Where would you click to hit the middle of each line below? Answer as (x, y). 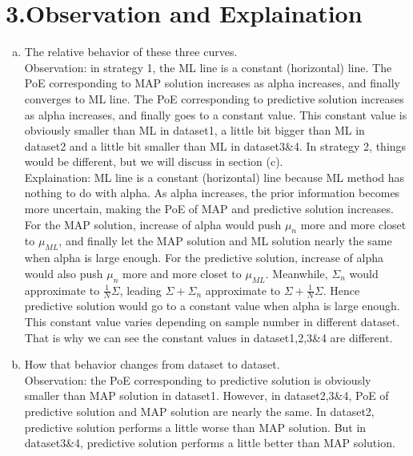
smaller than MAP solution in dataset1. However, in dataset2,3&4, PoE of (206, 395)
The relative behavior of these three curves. (131, 52)
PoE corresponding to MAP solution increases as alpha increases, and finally (212, 83)
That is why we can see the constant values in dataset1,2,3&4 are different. (209, 337)
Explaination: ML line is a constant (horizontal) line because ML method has (215, 177)
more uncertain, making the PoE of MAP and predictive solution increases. (209, 209)
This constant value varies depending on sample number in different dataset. (212, 322)
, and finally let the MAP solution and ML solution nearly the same (225, 241)
